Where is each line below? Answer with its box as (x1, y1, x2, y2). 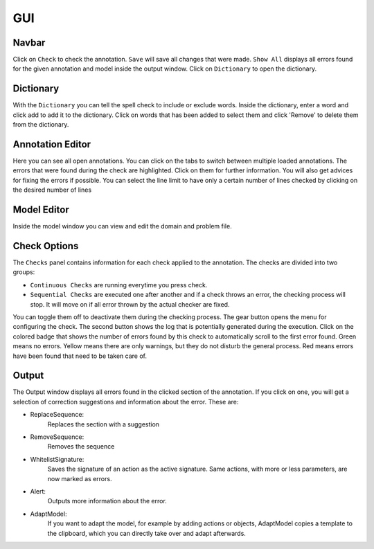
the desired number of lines (12, 186, 92, 194)
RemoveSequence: (30, 433, 84, 441)
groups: (12, 268, 35, 276)
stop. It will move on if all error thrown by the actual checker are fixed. (30, 300, 230, 308)
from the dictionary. (12, 120, 69, 129)
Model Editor (12, 204, 69, 216)
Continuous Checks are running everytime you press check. (30, 280, 208, 289)
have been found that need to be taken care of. (12, 352, 147, 360)
